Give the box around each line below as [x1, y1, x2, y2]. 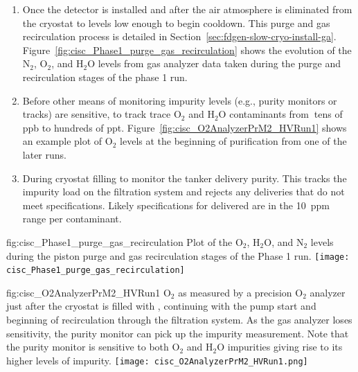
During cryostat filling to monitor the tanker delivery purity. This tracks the [22, 170, 347, 185]
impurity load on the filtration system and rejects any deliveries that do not [22, 184, 345, 199]
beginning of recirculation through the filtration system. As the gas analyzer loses [6, 312, 352, 326]
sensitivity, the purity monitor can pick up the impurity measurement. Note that [6, 326, 349, 340]
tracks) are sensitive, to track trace [22, 107, 171, 121]
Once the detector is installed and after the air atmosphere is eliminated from [22, 2, 352, 16]
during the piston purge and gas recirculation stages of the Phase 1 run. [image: [6, 248, 350, 263]
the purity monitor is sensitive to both [6, 339, 169, 354]
